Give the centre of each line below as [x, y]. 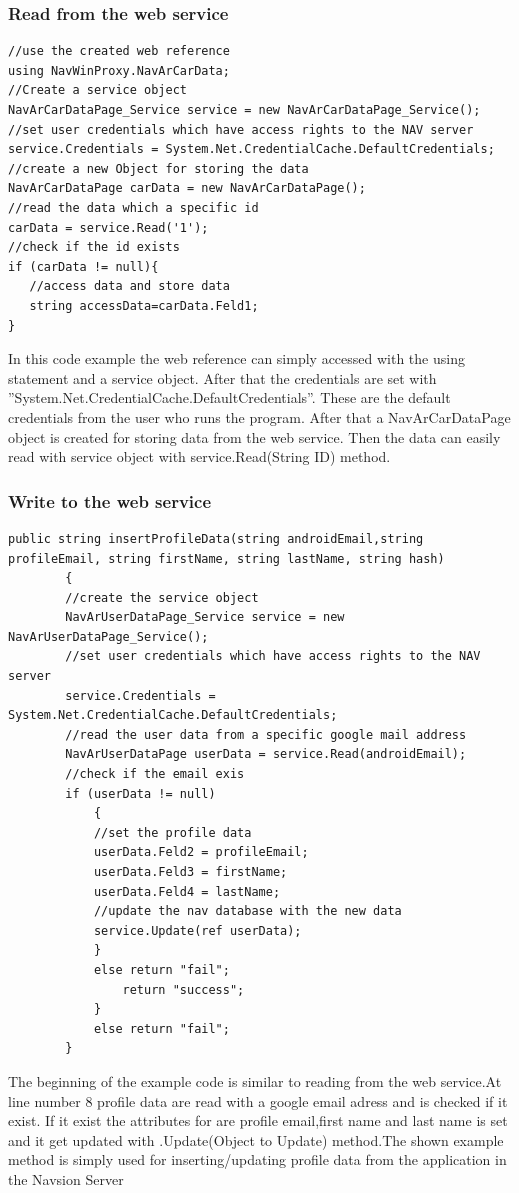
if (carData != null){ [83, 266]
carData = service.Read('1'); [108, 227]
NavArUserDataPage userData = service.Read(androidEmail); [266, 754]
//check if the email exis [155, 774]
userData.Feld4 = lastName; [187, 891]
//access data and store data [129, 286]
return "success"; [183, 989]
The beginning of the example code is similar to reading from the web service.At [255, 1080]
